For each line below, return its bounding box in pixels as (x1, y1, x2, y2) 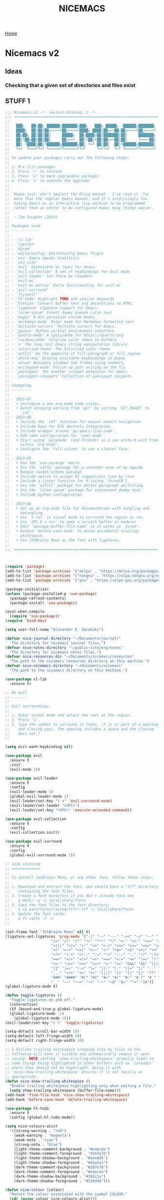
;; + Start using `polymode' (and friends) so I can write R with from (5, 438, 159, 443)
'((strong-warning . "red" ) (9, 1129, 67, 1133)
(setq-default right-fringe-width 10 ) (5, 1038, 84, 1043)
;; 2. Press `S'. (5, 717, 41, 722)
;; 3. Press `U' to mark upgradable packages (5, 173, 99, 179)
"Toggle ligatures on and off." (9, 997, 76, 1003)
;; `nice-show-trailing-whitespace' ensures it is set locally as (5, 1070, 143, 1075)
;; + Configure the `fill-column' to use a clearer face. (5, 447, 130, 452)
